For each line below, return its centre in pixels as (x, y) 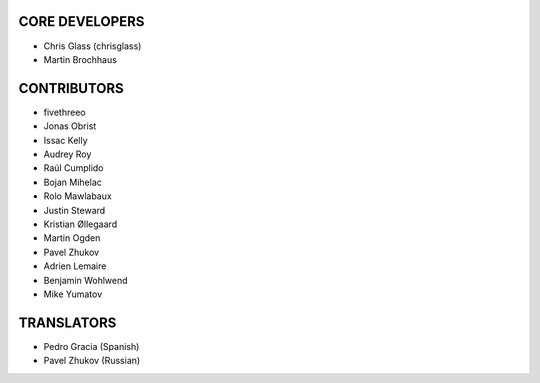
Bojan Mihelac (72, 182)
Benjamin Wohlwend (86, 280)
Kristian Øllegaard (80, 224)
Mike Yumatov (73, 294)
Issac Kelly (66, 140)
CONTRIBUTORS (71, 88)
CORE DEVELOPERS (81, 21)
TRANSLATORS (67, 322)
